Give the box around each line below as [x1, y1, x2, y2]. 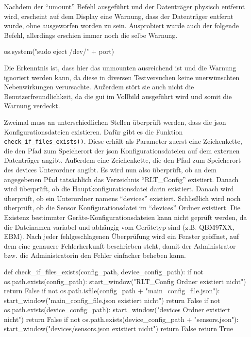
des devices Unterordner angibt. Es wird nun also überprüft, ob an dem [4, 164, 217, 174]
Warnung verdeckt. [4, 101, 60, 111]
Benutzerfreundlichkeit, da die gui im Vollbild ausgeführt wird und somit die [4, 91, 232, 101]
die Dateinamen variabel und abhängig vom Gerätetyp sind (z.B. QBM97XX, [4, 221, 234, 232]
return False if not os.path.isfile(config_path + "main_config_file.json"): [4, 286, 220, 296]
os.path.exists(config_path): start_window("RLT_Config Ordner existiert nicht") [4, 276, 246, 286]
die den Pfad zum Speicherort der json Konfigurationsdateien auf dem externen [4, 145, 240, 155]
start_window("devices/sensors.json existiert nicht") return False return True [4, 323, 234, 334]
